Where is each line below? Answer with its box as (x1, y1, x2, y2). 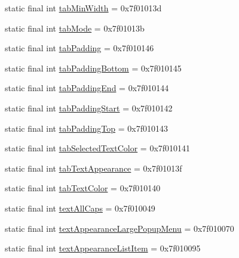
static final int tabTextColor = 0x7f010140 (5, 182, 161, 194)
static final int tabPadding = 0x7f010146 (5, 42, 154, 54)
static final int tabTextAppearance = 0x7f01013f (5, 161, 182, 174)
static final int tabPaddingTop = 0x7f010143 (5, 122, 168, 134)
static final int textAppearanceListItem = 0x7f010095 (5, 242, 201, 254)
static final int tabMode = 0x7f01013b (5, 21, 145, 34)
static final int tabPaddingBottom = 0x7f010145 (5, 61, 182, 74)
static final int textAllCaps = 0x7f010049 (5, 201, 155, 214)
